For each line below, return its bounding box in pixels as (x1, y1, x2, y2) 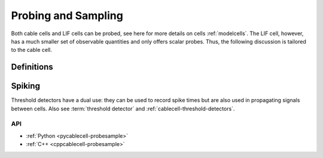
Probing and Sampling (11, 9, 124, 22)
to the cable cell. (11, 47, 52, 54)
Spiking (11, 81, 40, 91)
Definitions (11, 62, 53, 72)
